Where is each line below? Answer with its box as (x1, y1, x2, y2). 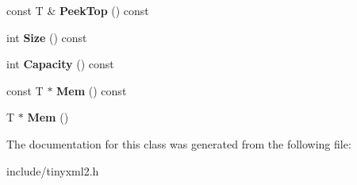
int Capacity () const (6, 56, 114, 72)
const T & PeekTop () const (6, 2, 149, 18)
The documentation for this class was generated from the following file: (6, 135, 351, 152)
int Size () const (6, 29, 87, 45)
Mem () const (56, 82, 127, 98)
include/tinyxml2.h (6, 162, 99, 179)
